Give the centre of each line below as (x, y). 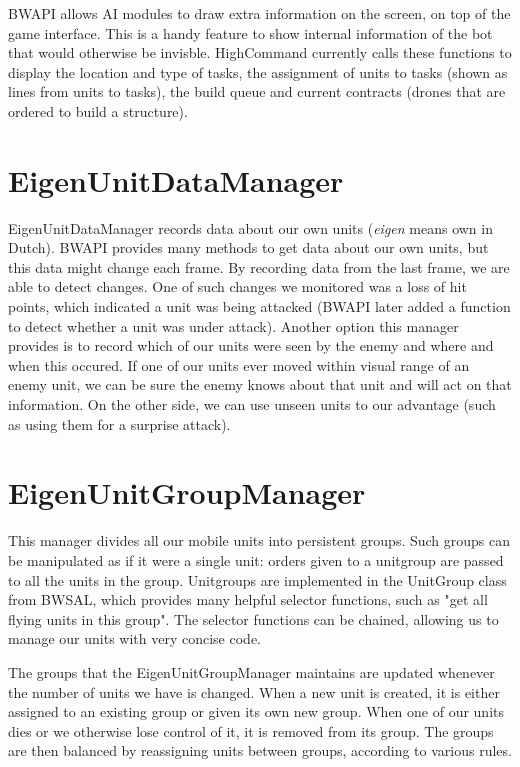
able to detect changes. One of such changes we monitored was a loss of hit (237, 286)
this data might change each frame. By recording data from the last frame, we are (259, 266)
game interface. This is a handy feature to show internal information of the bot (250, 32)
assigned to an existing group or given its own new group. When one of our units (256, 711)
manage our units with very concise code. (134, 638)
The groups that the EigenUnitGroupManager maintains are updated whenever (251, 671)
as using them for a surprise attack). (119, 423)
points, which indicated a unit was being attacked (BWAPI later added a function (259, 306)
